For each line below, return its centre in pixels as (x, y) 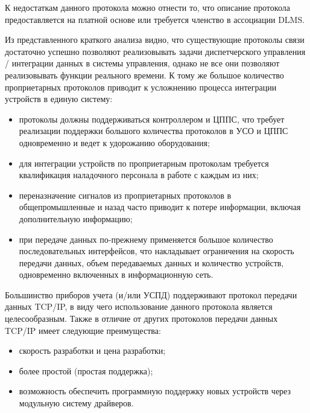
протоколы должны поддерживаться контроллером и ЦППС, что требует (152, 119)
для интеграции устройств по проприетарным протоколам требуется (144, 163)
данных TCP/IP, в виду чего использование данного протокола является (139, 306)
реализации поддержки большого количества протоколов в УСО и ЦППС (153, 131)
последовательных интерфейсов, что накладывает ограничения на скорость (157, 251)
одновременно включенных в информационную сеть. (116, 274)
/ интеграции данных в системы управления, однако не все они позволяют (142, 63)
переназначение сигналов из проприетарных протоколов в (125, 195)
